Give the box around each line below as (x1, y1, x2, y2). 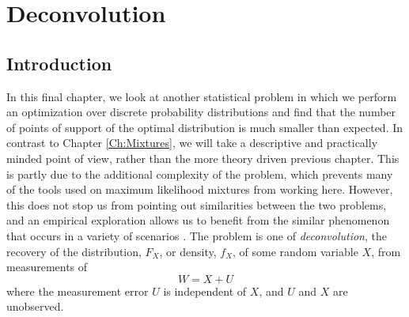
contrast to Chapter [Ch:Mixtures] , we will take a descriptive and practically (6, 134, 378, 151)
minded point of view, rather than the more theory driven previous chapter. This (6, 149, 400, 166)
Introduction (6, 51, 112, 75)
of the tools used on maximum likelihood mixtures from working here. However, (6, 181, 393, 198)
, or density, (159, 243, 217, 259)
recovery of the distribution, (6, 243, 142, 259)
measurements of (6, 259, 88, 275)
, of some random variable (233, 243, 358, 259)
